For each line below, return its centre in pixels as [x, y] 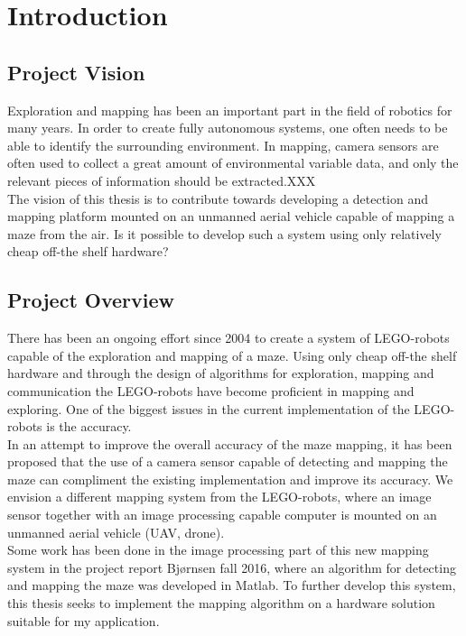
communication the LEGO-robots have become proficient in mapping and [211, 390]
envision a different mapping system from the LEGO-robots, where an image [219, 497]
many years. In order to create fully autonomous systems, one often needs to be [228, 128]
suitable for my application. [84, 620]
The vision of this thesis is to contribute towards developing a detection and [218, 198]
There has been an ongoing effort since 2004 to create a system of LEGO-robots [228, 338]
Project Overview [91, 300]
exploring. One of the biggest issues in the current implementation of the [209, 408]
